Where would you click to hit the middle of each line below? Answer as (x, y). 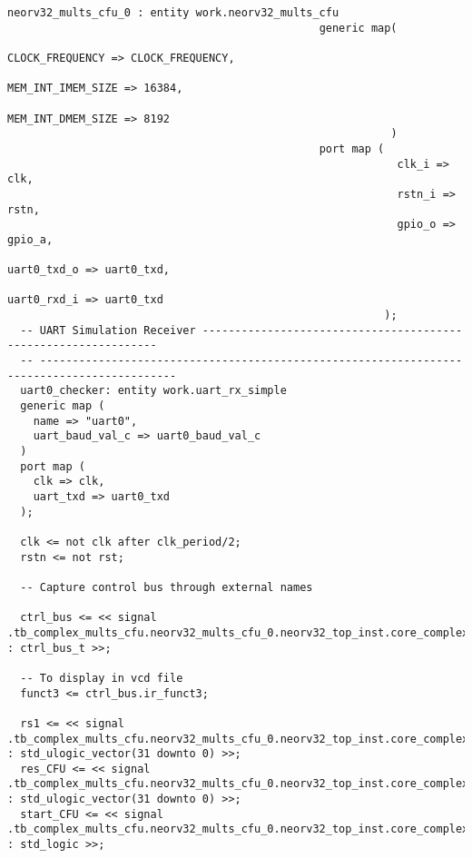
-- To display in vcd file (102, 678)
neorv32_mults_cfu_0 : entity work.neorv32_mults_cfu (173, 13)
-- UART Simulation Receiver (108, 330)
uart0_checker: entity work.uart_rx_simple (153, 391)
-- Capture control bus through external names (167, 587)
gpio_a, (30, 239)
